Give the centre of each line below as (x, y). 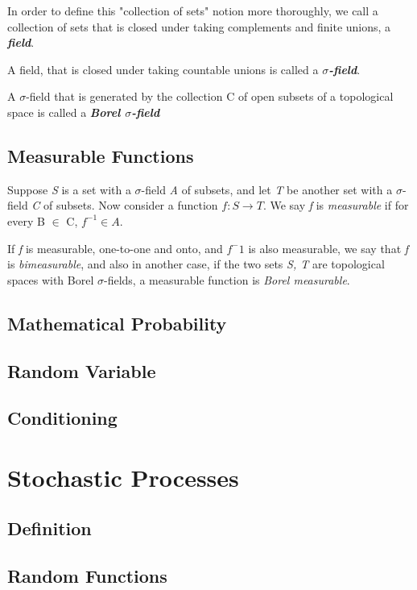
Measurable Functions (101, 155)
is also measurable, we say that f (328, 248)
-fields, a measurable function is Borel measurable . (227, 279)
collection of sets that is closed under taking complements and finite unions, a (199, 26)
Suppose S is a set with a (69, 189)
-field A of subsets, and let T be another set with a (267, 189)
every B (26, 220)
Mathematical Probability (117, 323)
